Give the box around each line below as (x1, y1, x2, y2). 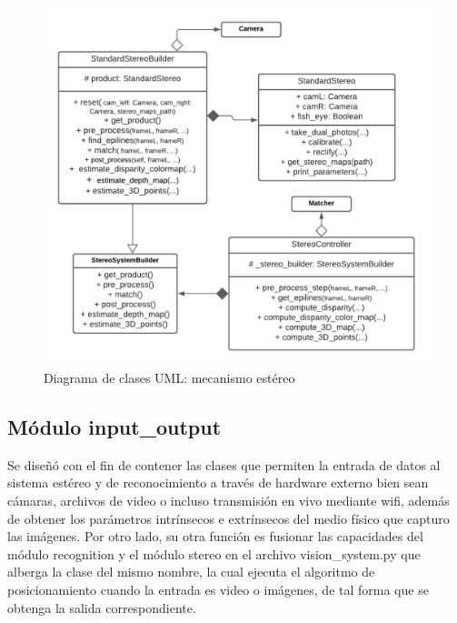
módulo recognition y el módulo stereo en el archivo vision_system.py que (7, 544, 421, 563)
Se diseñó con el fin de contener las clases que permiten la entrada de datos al (7, 455, 441, 474)
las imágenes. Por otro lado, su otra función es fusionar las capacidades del (7, 527, 423, 546)
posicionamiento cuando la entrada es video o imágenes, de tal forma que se (7, 579, 429, 598)
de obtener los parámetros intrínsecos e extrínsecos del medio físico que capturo (7, 508, 450, 528)
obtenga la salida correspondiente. (7, 598, 196, 617)
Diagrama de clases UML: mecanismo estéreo (44, 367, 295, 387)
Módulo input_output (7, 412, 222, 440)
